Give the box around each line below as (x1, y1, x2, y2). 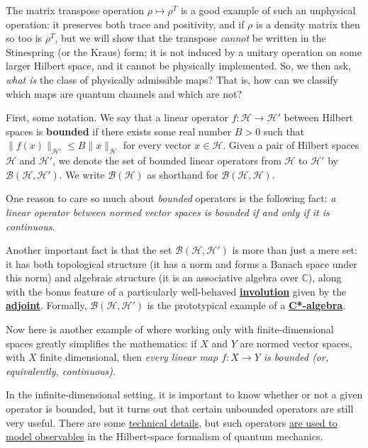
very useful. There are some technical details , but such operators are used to (6, 415, 338, 430)
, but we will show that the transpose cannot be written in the (55, 30, 326, 45)
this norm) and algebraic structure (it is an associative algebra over (6, 270, 299, 285)
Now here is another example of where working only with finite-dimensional (6, 322, 334, 337)
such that (263, 123, 305, 138)
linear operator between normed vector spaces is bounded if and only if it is (6, 204, 330, 219)
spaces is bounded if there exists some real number (6, 123, 232, 138)
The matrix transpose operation (6, 3, 145, 17)
